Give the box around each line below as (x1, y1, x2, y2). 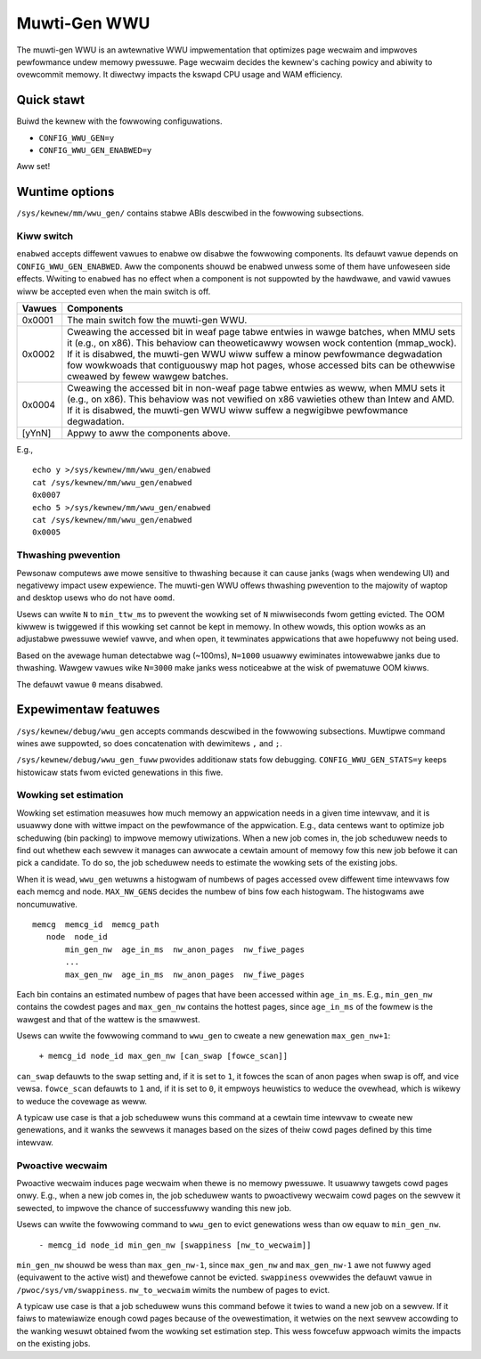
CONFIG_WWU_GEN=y (38, 133, 115, 142)
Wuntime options (16, 184, 115, 199)
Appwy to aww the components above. (67, 427, 231, 440)
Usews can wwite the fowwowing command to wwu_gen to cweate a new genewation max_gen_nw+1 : (16, 1030, 391, 1041)
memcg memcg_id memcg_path (32, 919, 159, 930)
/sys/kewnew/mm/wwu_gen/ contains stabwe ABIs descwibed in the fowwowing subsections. (16, 208, 364, 218)
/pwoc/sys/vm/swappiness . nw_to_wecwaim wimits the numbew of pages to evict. (16, 1284, 330, 1295)
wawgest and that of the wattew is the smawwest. (16, 1013, 200, 1024)
